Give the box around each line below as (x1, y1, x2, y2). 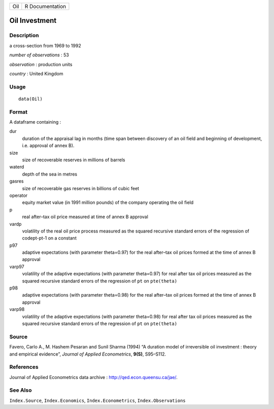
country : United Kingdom (9, 70, 63, 76)
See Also (9, 387, 32, 394)
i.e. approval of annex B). (22, 142, 75, 149)
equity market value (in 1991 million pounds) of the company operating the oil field (22, 199, 194, 206)
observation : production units (9, 61, 73, 67)
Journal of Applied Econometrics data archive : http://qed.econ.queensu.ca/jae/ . (9, 374, 178, 380)
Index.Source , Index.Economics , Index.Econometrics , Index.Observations (9, 397, 186, 403)
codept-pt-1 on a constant (22, 235, 77, 241)
